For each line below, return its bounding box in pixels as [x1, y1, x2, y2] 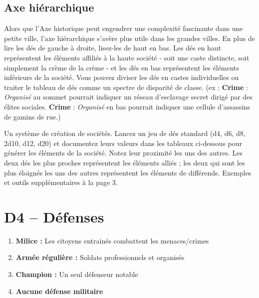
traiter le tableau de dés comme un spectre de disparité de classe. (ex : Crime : [4, 81, 248, 92]
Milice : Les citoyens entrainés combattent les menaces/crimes [15, 235, 209, 245]
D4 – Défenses [4, 206, 104, 226]
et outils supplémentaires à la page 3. [4, 177, 118, 187]
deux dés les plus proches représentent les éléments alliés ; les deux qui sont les [4, 157, 245, 167]
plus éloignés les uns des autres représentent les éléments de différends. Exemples [4, 167, 252, 177]
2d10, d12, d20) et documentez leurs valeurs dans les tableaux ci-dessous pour [4, 137, 243, 148]
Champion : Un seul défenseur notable [15, 269, 138, 279]
